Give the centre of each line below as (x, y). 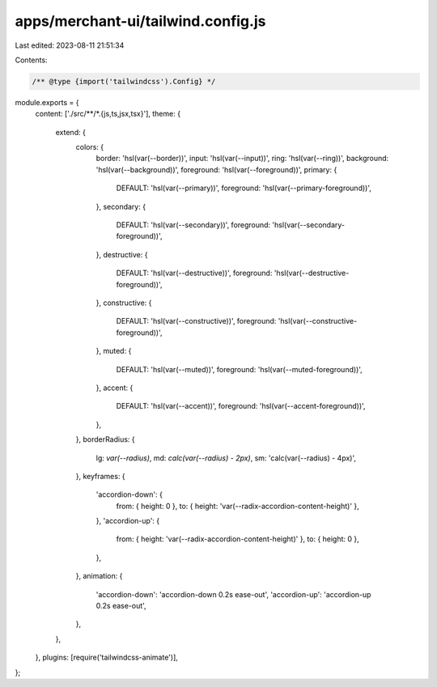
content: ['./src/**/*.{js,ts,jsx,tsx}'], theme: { (108, 114)
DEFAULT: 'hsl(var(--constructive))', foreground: (196, 321)
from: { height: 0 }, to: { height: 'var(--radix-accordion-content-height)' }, (238, 506)
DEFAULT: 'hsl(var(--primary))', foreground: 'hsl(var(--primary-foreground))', (244, 188)
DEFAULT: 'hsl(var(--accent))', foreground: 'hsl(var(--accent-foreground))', (241, 406)
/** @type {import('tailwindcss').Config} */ (124, 81)
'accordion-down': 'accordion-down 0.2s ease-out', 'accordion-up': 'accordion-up (233, 594)
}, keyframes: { (100, 476)
